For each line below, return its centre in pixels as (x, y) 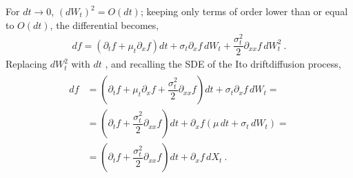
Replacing (27, 64)
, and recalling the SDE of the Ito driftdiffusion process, (223, 64)
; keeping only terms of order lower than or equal (244, 11)
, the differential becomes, (104, 24)
